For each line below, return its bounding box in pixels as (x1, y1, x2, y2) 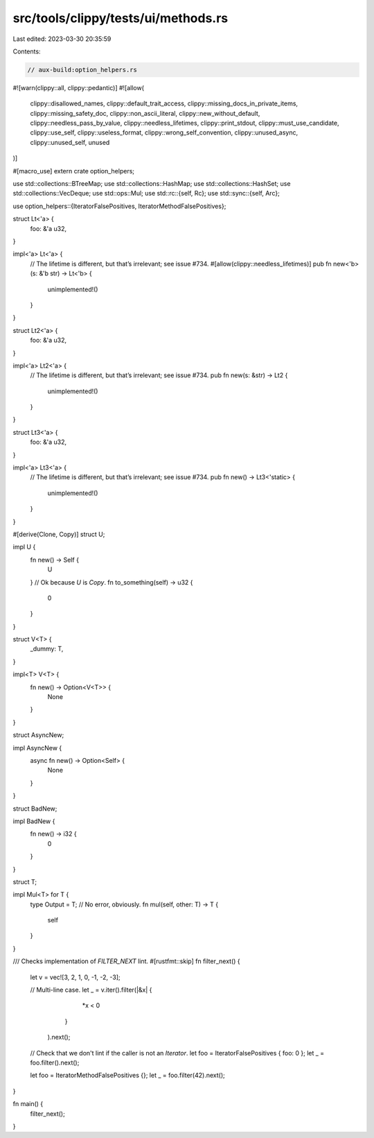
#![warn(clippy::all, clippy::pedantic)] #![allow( (12, 83, 145, 92)
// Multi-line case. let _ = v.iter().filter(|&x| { (30, 985, 152, 994)
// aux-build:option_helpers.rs (27, 66, 138, 74)
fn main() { (12, 1100, 44, 1108)
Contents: (12, 47, 41, 55)
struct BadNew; (12, 804, 57, 813)
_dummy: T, (30, 645, 64, 653)
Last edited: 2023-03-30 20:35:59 (12, 35, 112, 43)
